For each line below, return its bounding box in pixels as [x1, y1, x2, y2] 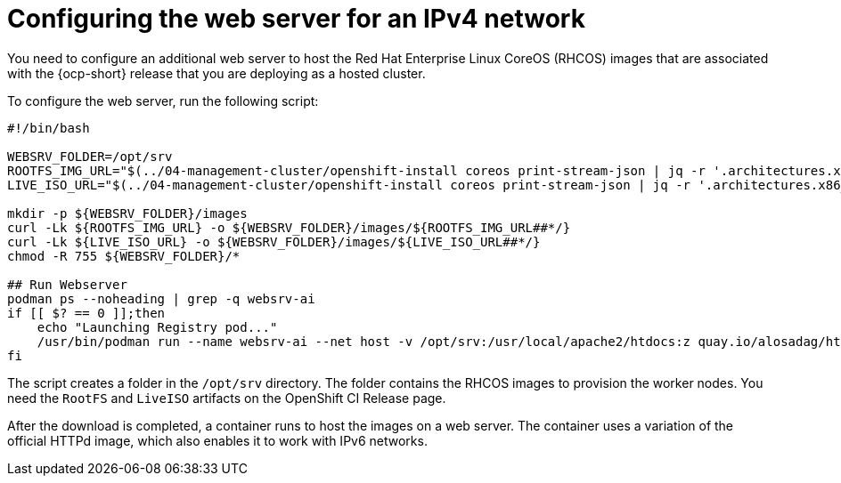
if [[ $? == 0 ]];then [7, 305, 166, 320]
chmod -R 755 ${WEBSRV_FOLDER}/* [7, 248, 241, 263]
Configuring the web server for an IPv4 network [7, 4, 585, 34]
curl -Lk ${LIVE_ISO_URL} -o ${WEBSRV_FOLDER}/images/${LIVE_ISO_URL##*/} [7, 234, 541, 249]
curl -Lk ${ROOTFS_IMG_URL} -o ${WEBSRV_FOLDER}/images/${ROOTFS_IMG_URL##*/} [7, 220, 571, 235]
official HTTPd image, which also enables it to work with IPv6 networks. [7, 432, 428, 448]
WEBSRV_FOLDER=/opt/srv [7, 149, 173, 164]
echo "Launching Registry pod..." [37, 319, 278, 334]
